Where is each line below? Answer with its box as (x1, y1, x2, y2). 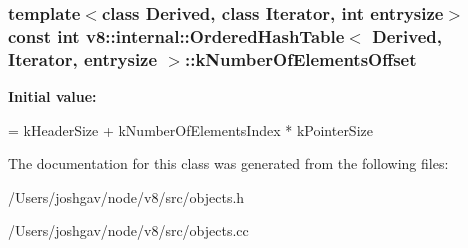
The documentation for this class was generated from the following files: (8, 153, 449, 174)
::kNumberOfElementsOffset (184, 46, 417, 71)
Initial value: (8, 86, 97, 107)
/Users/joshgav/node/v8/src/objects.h (8, 186, 245, 207)
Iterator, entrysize (8, 46, 158, 71)
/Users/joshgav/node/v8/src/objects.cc (8, 220, 249, 241)
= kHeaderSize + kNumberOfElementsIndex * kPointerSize (8, 119, 373, 140)
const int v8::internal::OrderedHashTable (8, 23, 345, 48)
